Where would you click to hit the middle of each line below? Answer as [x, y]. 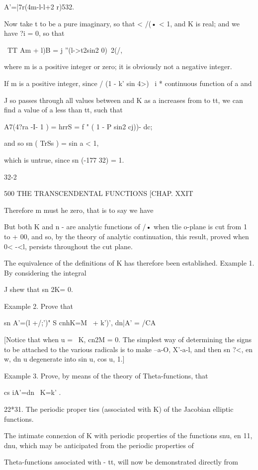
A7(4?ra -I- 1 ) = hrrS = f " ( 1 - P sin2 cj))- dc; [78, 126]
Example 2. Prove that [39, 306]
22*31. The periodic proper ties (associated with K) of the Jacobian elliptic [119, 409]
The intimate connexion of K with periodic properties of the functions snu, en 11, [128, 435]
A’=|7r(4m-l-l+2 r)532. [39, 6]
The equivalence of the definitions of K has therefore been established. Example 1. [129, 263]
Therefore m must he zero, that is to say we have [79, 210]
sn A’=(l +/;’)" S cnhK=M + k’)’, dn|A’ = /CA [80, 323]
